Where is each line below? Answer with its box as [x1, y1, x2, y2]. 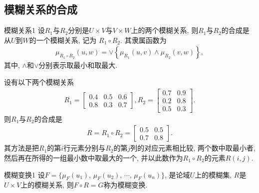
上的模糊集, [195, 169, 232, 180]
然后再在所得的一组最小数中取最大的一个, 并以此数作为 [4, 152, 183, 163]
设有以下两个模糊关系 [4, 77, 74, 87]
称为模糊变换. [103, 180, 148, 190]
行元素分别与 [63, 143, 106, 153]
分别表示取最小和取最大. [38, 60, 118, 70]
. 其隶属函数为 [120, 34, 167, 45]
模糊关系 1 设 [4, 25, 45, 35]
